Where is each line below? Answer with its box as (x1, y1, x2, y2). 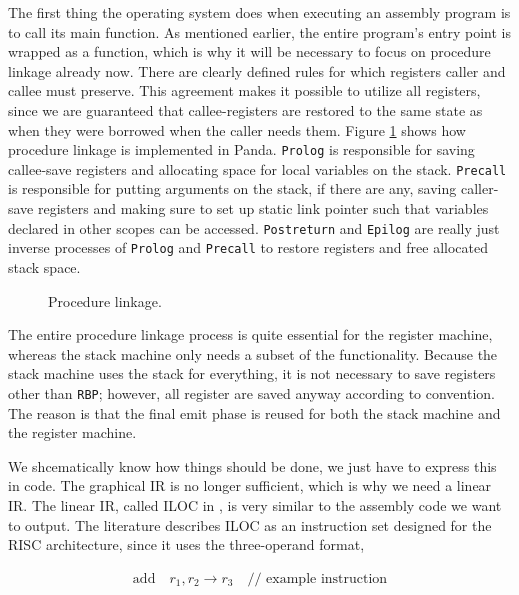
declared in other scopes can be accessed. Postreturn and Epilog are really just (8, 217, 500, 238)
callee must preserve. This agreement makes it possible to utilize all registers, (8, 80, 481, 101)
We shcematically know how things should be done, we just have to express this (8, 455, 497, 476)
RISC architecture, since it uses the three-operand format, (8, 534, 365, 555)
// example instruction (247, 571, 388, 586)
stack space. (8, 256, 81, 277)
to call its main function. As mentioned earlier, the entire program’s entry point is (8, 21, 511, 42)
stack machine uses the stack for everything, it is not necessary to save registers (8, 363, 496, 384)
